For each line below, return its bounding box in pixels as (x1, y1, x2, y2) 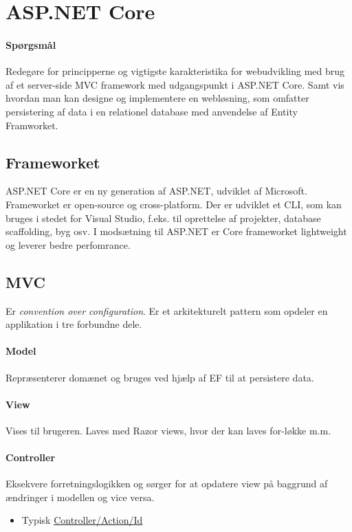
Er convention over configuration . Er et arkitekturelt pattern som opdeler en (5, 303, 328, 318)
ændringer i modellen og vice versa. (5, 489, 155, 504)
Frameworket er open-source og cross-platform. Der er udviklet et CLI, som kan (5, 197, 342, 211)
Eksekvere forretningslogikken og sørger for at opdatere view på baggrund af (5, 476, 328, 491)
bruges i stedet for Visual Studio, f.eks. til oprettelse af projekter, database (5, 210, 321, 225)
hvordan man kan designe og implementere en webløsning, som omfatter (5, 91, 309, 105)
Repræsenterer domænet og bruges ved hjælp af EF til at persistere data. (5, 370, 314, 384)
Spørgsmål (5, 37, 56, 52)
